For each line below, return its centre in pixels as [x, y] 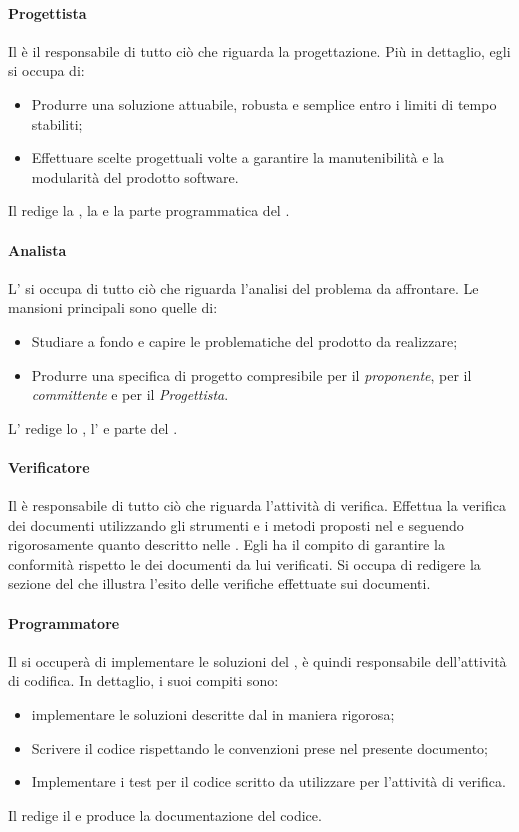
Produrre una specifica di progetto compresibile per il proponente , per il [251, 374]
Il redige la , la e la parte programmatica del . [149, 210]
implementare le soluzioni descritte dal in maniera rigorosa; [213, 714]
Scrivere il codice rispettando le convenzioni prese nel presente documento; [259, 747]
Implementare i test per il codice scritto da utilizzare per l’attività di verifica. [268, 781]
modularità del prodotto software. [135, 176]
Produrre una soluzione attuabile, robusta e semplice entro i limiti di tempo [264, 103]
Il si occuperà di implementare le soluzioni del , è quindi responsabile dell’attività [257, 660]
